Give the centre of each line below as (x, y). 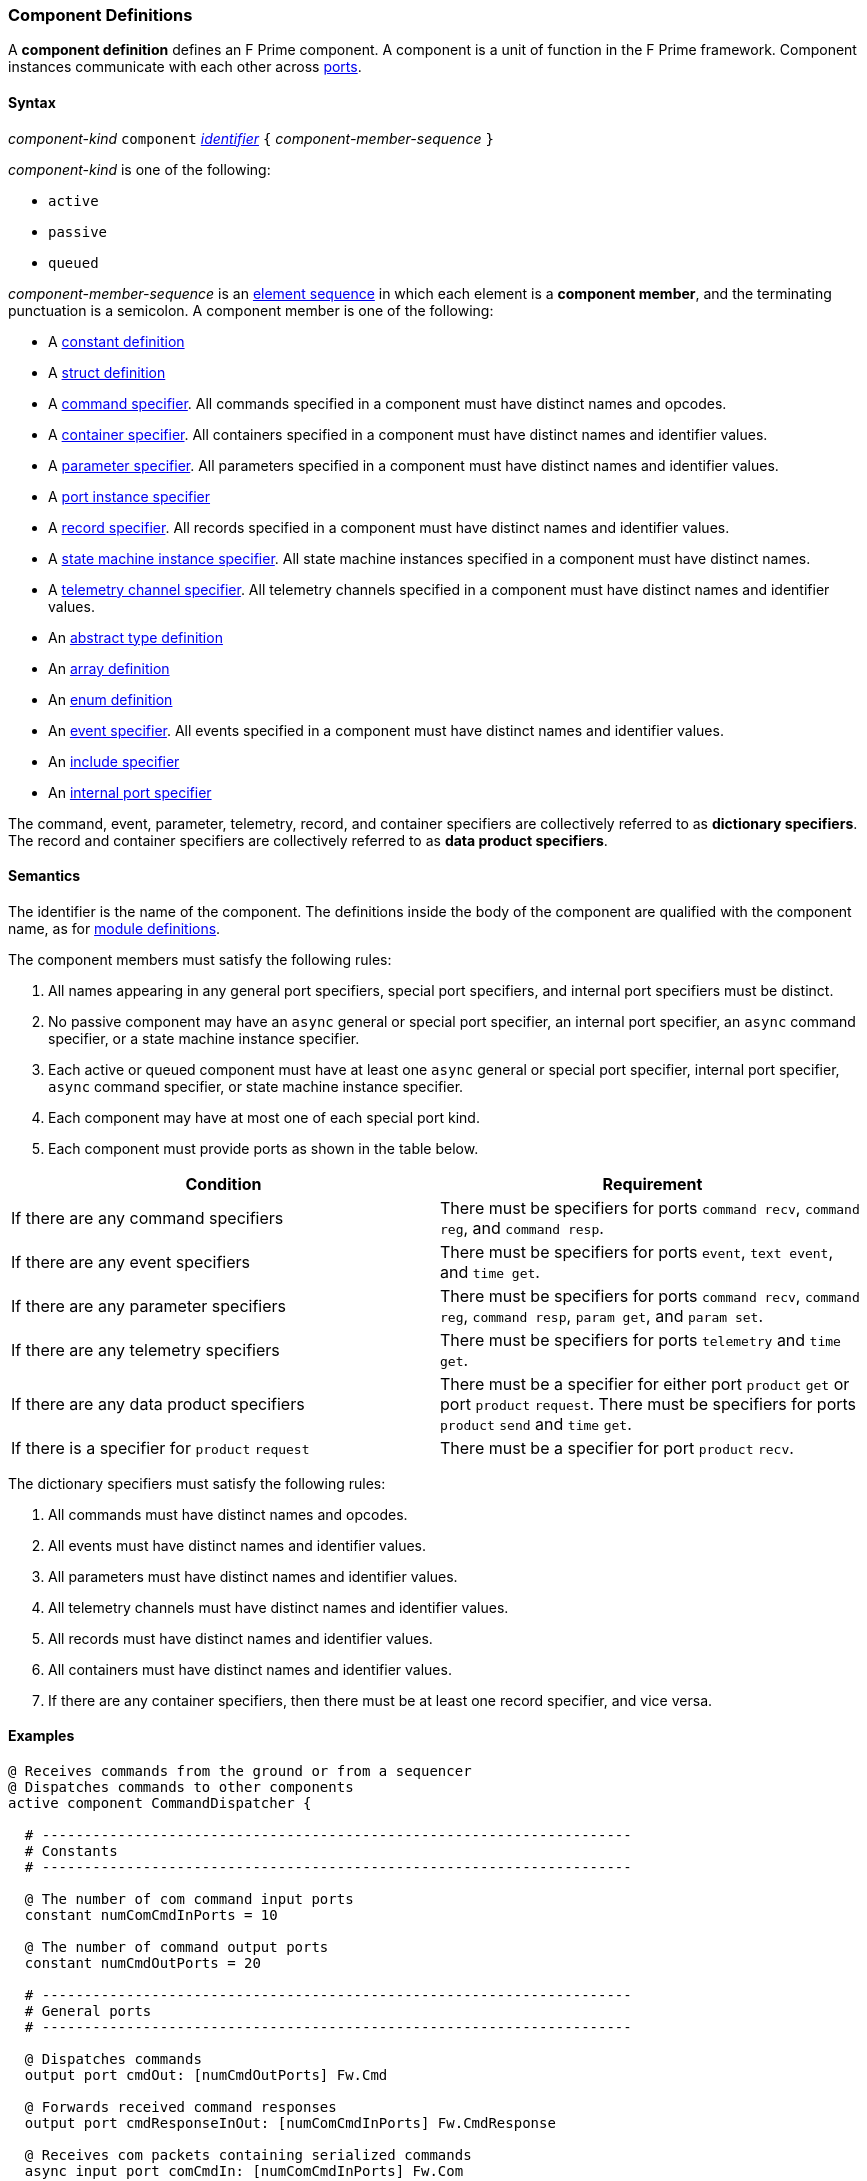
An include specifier (114, 761)
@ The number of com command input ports (189, 1899)
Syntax (32, 102)
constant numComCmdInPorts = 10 (151, 1915)
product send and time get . (536, 1423)
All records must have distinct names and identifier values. (240, 1638)
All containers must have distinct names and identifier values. (250, 1669)
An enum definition (110, 699)
